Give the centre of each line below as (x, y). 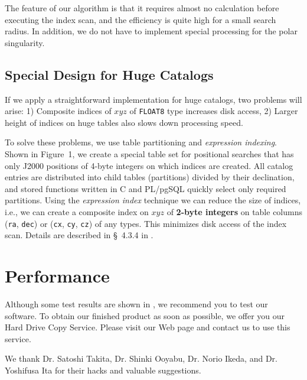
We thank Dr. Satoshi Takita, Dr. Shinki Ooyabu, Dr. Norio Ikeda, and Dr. (141, 358)
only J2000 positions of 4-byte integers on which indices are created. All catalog (149, 165)
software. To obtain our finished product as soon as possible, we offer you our (145, 315)
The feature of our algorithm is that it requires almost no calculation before (142, 8)
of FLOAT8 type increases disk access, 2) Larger (214, 111)
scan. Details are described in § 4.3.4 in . (79, 235)
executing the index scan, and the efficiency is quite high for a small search (141, 19)
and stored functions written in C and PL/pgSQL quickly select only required (146, 188)
